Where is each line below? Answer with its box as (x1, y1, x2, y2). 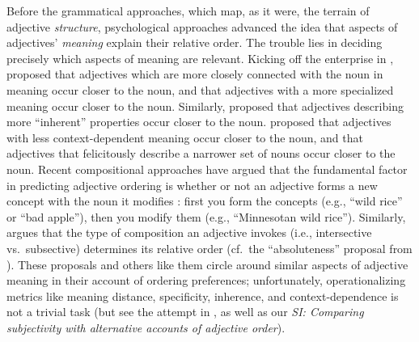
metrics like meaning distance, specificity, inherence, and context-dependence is (6, 287, 399, 304)
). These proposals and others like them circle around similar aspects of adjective (6, 255, 408, 272)
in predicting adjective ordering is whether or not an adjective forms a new (6, 176, 378, 193)
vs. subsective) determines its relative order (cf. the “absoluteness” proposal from (6, 239, 413, 256)
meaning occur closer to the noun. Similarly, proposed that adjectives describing (6, 97, 404, 114)
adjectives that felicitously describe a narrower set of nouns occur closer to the (6, 145, 396, 162)
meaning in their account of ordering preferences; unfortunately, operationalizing (6, 272, 406, 289)
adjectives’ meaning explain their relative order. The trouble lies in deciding (6, 34, 383, 51)
